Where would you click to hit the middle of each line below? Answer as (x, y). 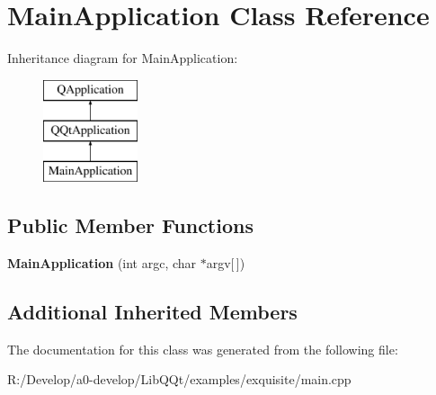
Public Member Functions (130, 225)
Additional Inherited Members (152, 311)
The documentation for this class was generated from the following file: (203, 349)
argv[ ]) (226, 262)
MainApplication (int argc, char (102, 262)
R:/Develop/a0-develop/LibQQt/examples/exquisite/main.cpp (179, 379)
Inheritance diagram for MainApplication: (123, 58)
